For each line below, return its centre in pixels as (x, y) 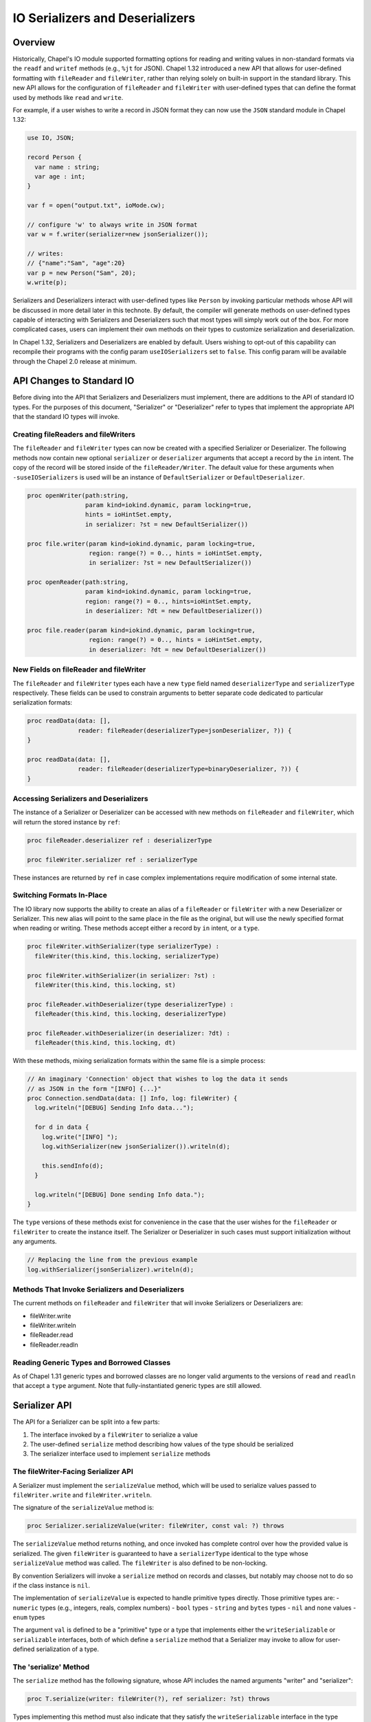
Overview (34, 42)
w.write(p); (47, 283)
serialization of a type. (68, 1649)
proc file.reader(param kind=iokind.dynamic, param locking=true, (141, 631)
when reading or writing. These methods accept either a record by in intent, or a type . (136, 928)
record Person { (55, 157)
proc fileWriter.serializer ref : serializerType (112, 860)
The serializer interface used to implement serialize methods (120, 1454)
